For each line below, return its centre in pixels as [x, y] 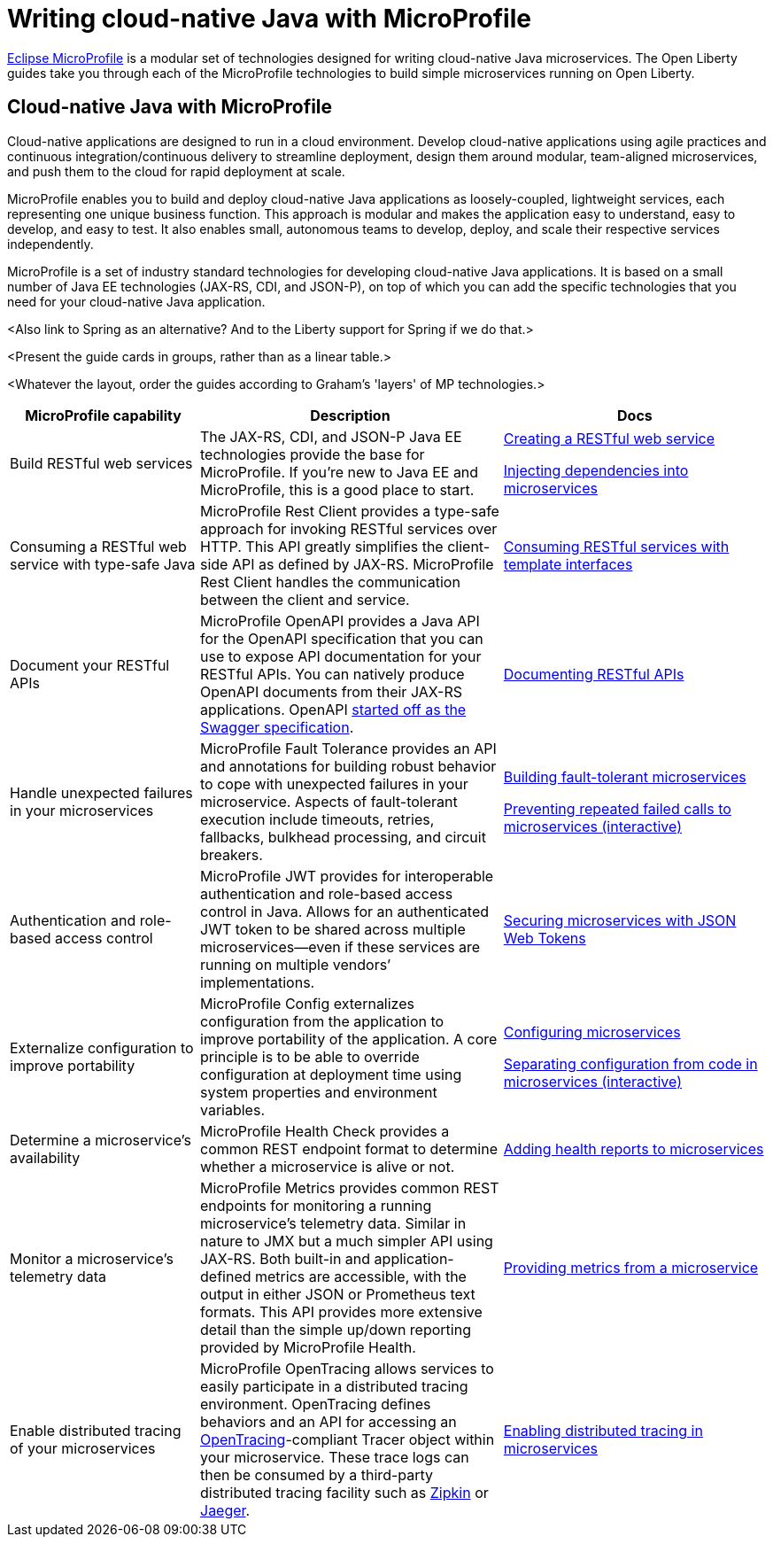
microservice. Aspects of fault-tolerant [329, 801]
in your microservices [82, 810]
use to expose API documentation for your [341, 656]
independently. [50, 244]
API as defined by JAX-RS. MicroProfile [363, 564]
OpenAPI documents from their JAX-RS [332, 691]
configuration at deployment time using [331, 1074]
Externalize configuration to [102, 1047]
